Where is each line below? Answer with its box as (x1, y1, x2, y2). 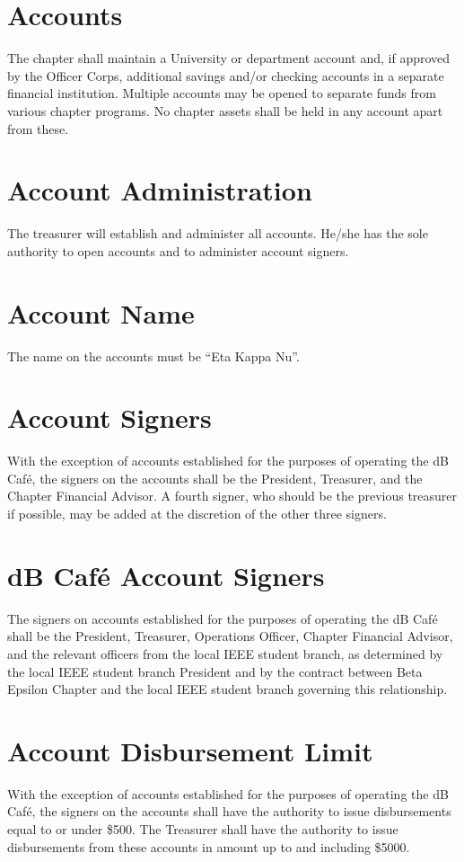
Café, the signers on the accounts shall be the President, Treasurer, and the (7, 468, 423, 487)
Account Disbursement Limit (7, 732, 373, 769)
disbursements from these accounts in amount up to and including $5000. (7, 837, 410, 856)
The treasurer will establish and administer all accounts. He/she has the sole (7, 224, 428, 243)
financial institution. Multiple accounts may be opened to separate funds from (7, 84, 436, 102)
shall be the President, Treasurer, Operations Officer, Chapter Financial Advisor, (7, 627, 453, 645)
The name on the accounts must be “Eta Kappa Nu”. (7, 346, 300, 365)
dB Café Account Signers (7, 556, 325, 593)
